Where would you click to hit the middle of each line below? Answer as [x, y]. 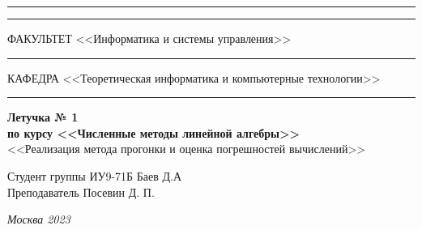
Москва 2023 [39, 219]
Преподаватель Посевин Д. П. [81, 192]
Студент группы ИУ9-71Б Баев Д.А [95, 175]
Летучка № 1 [43, 117]
